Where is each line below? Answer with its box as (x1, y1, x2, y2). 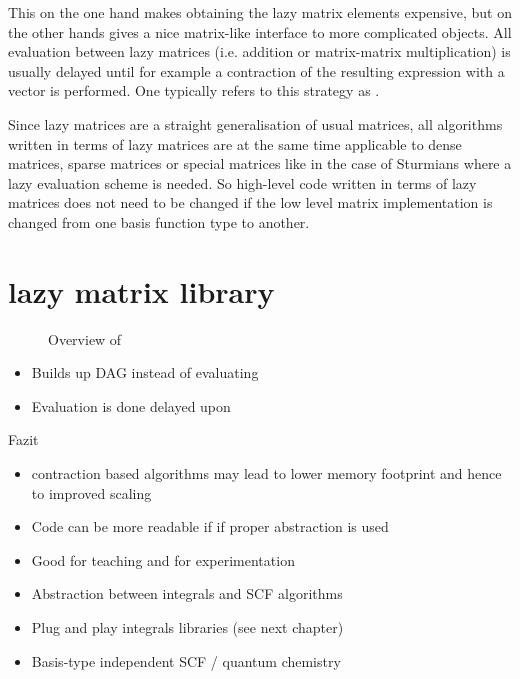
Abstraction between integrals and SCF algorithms (31, 583, 343, 604)
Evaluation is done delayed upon (31, 395, 231, 416)
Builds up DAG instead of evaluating (31, 362, 259, 383)
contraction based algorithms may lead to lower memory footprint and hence (31, 463, 502, 484)
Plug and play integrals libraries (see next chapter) (31, 617, 344, 637)
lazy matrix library (8, 270, 275, 311)
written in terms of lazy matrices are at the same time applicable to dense (8, 133, 462, 154)
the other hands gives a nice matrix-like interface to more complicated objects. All (8, 21, 512, 42)
